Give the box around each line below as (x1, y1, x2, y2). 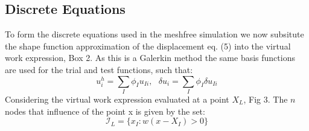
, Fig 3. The (243, 92, 288, 105)
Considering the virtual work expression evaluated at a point (5, 92, 229, 105)
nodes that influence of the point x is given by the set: (5, 104, 205, 117)
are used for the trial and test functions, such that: (5, 63, 193, 75)
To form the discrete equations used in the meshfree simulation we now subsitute (5, 28, 304, 40)
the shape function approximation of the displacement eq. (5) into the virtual (5, 39, 291, 52)
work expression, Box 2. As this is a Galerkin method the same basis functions (5, 51, 295, 64)
